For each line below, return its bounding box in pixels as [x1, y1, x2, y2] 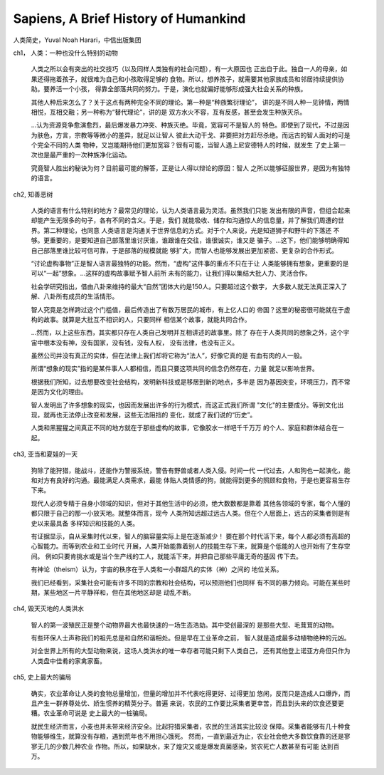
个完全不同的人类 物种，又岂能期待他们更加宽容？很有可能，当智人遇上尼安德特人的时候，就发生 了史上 [31, 141, 334, 150]
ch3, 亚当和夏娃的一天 [13, 449, 78, 459]
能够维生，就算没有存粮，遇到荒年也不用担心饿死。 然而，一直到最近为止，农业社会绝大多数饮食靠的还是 [36, 732, 344, 741]
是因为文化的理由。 [31, 387, 87, 396]
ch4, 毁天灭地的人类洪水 [13, 604, 85, 613]
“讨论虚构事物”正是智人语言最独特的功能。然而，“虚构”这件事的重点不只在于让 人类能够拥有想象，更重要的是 [31, 259, 349, 267]
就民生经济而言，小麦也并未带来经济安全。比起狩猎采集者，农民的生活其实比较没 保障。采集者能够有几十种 [31, 722, 344, 730]
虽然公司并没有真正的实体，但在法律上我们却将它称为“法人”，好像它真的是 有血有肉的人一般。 [31, 351, 306, 360]
